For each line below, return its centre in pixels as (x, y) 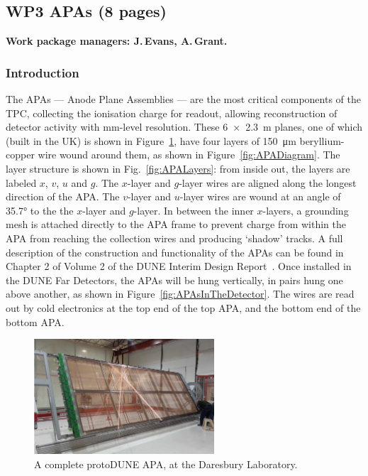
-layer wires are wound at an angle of (260, 196)
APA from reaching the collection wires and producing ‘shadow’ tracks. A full (174, 238)
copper (20, 155)
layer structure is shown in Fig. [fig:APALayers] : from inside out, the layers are (178, 168)
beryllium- (322, 140)
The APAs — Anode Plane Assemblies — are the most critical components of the (183, 99)
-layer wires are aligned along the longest (268, 182)
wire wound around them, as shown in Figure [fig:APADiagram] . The (189, 155)
